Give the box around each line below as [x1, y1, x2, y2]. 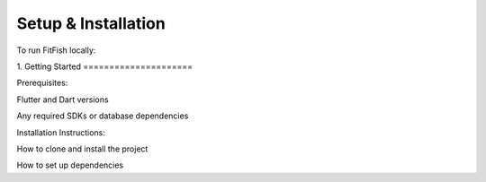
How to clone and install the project [16, 143, 148, 154]
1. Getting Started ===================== [16, 61, 193, 72]
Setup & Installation [16, 13, 166, 33]
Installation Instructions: [16, 126, 105, 138]
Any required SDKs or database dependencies [16, 110, 189, 121]
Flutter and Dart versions [16, 94, 109, 105]
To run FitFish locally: [16, 45, 96, 56]
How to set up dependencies [16, 160, 124, 170]
